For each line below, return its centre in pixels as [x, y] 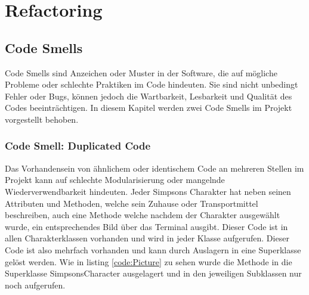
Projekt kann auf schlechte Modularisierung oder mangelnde [115, 180]
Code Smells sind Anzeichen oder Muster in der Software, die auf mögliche [141, 72]
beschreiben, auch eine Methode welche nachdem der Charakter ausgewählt [143, 215]
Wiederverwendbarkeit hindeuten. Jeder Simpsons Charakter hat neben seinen [148, 191]
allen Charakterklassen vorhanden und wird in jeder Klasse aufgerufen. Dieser [147, 238]
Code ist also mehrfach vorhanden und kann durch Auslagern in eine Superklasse [153, 249]
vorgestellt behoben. [42, 119]
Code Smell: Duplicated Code [78, 146]
